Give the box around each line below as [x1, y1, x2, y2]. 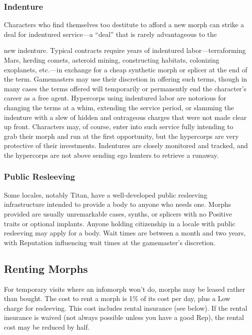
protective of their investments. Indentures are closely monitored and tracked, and [4, 140, 248, 151]
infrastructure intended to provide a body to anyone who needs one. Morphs [4, 199, 231, 209]
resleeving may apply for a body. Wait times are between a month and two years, [4, 228, 246, 238]
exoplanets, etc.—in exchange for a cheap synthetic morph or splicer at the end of [4, 64, 248, 74]
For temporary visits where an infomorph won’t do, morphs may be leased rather [4, 284, 246, 294]
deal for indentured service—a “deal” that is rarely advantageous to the [4, 29, 217, 39]
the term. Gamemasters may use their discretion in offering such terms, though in [4, 74, 247, 84]
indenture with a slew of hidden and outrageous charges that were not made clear [4, 112, 247, 122]
